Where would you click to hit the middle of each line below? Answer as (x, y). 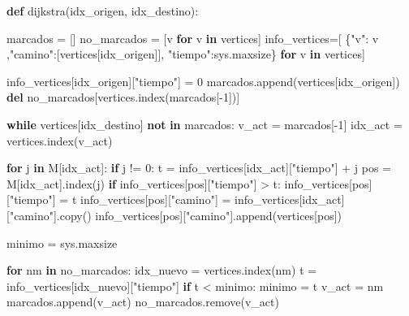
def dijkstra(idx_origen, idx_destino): (103, 11)
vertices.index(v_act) (60, 140)
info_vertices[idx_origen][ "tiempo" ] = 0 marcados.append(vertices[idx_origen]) (203, 81)
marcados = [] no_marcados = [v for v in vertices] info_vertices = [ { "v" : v (193, 38)
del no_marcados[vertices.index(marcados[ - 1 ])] (123, 97)
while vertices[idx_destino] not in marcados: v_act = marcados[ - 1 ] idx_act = (204, 124)
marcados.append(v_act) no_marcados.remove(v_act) (143, 302)
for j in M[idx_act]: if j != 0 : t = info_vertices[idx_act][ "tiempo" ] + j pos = (199, 168)
